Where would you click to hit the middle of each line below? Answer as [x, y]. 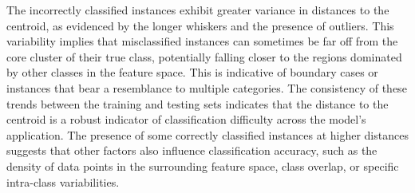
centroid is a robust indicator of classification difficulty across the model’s [186, 119]
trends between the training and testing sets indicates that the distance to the [198, 103]
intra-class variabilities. [63, 181]
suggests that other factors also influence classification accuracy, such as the [192, 150]
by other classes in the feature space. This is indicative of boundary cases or [192, 72]
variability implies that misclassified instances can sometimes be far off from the [202, 41]
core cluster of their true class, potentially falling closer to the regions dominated [204, 56]
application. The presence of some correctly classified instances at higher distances [207, 134]
